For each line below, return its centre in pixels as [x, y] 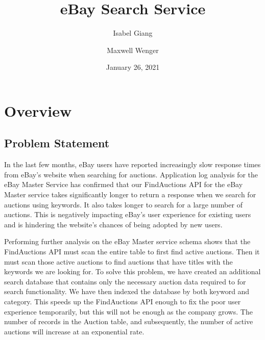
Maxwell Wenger [133, 50]
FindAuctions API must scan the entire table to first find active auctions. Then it [132, 252]
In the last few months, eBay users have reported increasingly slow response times [132, 164]
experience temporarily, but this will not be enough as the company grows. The [128, 311]
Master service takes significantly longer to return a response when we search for [130, 194]
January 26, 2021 [133, 67]
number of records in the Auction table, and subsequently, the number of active [129, 321]
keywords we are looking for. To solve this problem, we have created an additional [132, 271]
